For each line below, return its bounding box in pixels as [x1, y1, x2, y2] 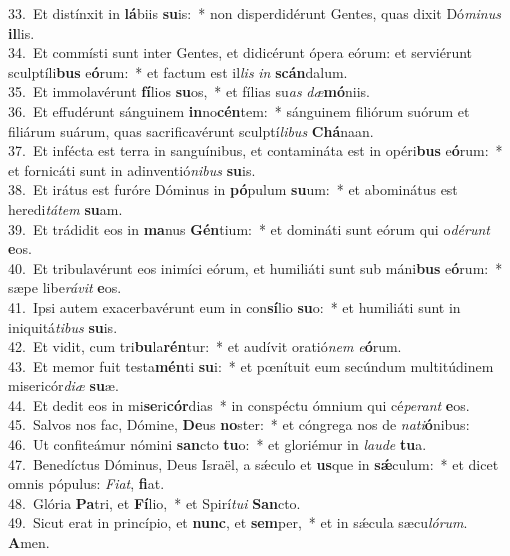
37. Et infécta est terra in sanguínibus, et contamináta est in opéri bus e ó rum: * [8, 140, 503, 161]
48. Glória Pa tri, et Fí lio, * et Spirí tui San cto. [8, 492, 301, 513]
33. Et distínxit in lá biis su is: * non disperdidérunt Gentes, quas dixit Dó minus [8, 3, 501, 23]
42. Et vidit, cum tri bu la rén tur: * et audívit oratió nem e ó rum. [8, 336, 402, 357]
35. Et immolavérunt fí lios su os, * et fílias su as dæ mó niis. [8, 81, 370, 102]
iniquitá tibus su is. [8, 316, 118, 337]
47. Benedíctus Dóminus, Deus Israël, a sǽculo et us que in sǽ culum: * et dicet [8, 453, 499, 474]
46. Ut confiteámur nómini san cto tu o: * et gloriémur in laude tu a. [8, 434, 427, 455]
